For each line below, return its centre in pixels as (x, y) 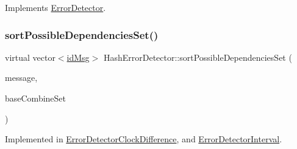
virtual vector (30, 57)
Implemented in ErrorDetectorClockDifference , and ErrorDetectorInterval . (144, 139)
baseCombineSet (36, 98)
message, (21, 78)
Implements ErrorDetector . (55, 7)
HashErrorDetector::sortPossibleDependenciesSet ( (198, 57)
